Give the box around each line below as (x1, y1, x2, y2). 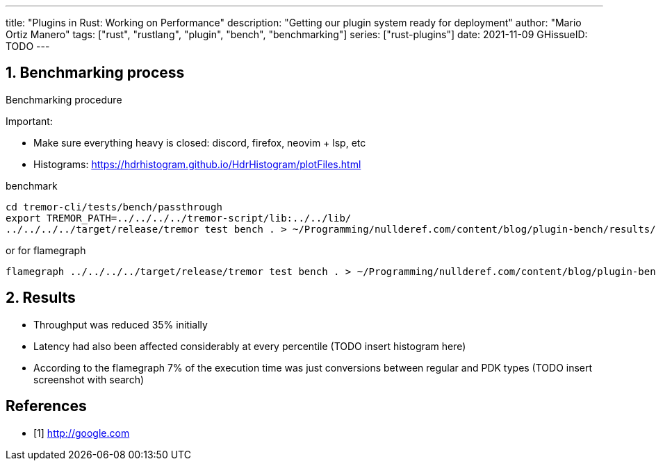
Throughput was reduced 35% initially (33, 318, 208, 331)
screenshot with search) (33, 373, 145, 385)
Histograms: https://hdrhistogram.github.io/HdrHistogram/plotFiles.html (33, 158, 361, 170)
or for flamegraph (6, 244, 86, 256)
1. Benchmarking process (6, 64, 185, 82)
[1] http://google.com (33, 426, 130, 439)
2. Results (6, 289, 76, 307)
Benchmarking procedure (6, 93, 122, 106)
